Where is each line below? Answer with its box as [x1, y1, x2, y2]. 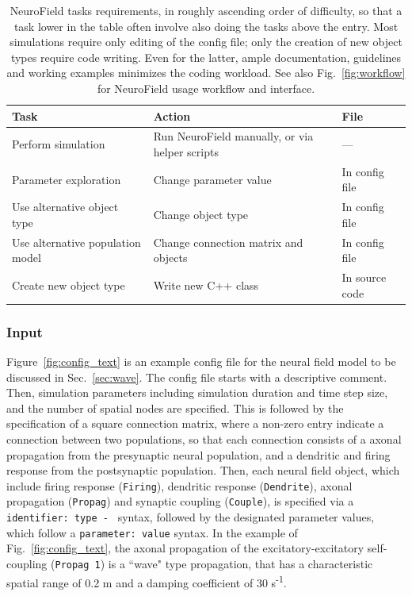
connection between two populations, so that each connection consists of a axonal [6, 431, 402, 448]
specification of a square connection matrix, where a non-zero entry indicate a [6, 415, 384, 432]
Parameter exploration [12, 171, 121, 187]
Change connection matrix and [153, 233, 303, 250]
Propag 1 [55, 559, 101, 571]
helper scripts [153, 144, 219, 160]
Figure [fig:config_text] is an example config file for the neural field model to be [6, 353, 396, 370]
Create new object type [12, 276, 125, 293]
